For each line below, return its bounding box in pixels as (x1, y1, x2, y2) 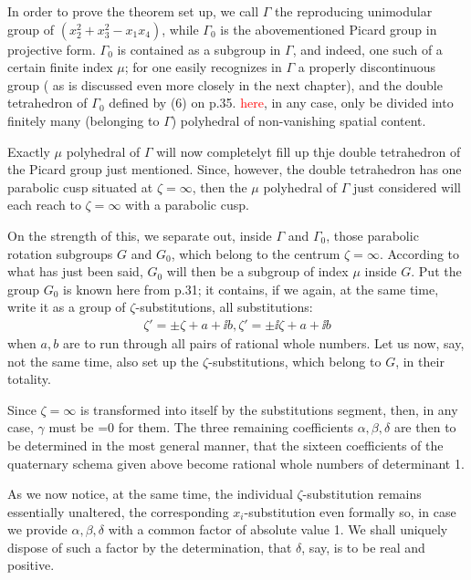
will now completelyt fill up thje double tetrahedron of (156, 141, 461, 161)
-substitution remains (302, 484, 422, 503)
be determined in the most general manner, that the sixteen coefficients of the (7, 435, 444, 454)
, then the (192, 177, 247, 196)
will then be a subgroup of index (166, 262, 349, 281)
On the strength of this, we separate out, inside (7, 225, 272, 244)
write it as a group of (7, 297, 126, 316)
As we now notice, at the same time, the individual (7, 484, 293, 503)
